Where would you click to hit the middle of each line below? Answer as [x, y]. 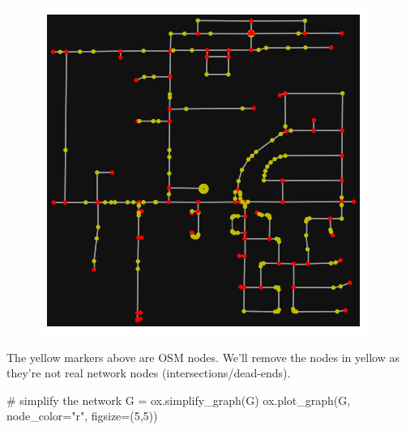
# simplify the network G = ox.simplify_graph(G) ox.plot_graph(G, [179, 400]
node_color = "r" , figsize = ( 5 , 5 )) [82, 416]
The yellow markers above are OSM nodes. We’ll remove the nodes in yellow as [203, 357]
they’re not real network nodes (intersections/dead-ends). [149, 373]
